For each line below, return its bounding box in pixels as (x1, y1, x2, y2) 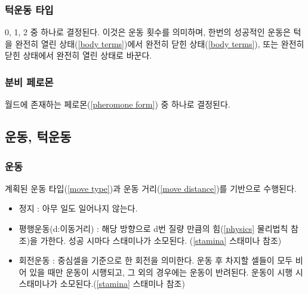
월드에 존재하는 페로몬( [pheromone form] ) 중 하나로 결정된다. (5, 98, 230, 111)
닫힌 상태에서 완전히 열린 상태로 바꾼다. (5, 49, 152, 62)
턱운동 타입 (5, 2, 54, 17)
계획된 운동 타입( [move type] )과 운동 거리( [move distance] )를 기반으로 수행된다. (5, 182, 297, 194)
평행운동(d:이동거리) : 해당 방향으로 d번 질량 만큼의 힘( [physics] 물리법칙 (19, 222, 288, 234)
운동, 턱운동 (5, 127, 72, 146)
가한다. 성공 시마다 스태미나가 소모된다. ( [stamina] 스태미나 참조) (40, 234, 282, 246)
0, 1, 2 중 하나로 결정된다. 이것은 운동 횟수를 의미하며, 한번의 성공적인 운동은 (5, 26, 291, 38)
